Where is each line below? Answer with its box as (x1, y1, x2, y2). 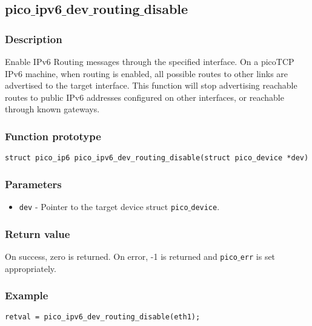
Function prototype (5, 128, 101, 143)
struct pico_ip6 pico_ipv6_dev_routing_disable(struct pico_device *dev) (5, 154, 309, 163)
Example (5, 288, 48, 303)
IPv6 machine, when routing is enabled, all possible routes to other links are (5, 67, 288, 80)
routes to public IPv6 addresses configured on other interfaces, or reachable (5, 90, 284, 103)
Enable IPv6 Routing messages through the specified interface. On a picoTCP (5, 55, 294, 67)
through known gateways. (5, 103, 100, 115)
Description (5, 31, 62, 46)
